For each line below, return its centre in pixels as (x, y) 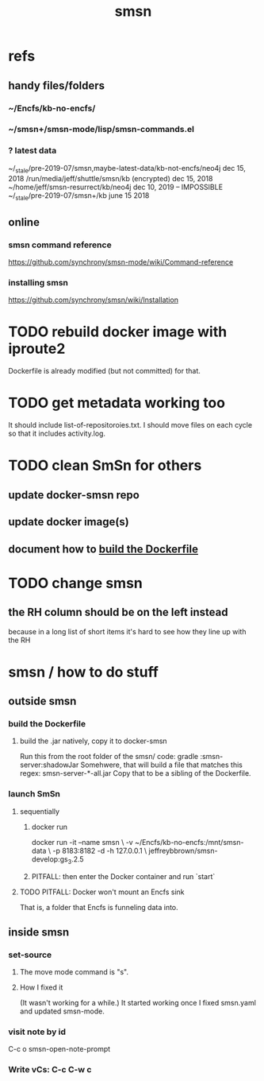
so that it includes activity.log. (57, 434)
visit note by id (37, 1032)
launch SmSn (34, 794)
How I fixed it (41, 987)
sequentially (40, 811)
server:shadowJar (49, 765)
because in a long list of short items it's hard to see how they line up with (127, 631)
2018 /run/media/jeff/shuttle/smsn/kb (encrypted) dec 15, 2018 (111, 178)
